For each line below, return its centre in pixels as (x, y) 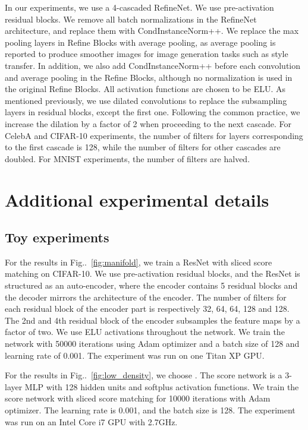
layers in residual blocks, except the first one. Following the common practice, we (153, 112)
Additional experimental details (137, 199)
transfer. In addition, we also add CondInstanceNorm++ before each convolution (153, 65)
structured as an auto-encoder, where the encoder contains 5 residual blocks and (151, 285)
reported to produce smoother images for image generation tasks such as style (147, 54)
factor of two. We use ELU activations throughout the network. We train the (145, 332)
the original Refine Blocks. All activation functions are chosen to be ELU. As (145, 89)
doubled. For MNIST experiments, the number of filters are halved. (128, 158)
